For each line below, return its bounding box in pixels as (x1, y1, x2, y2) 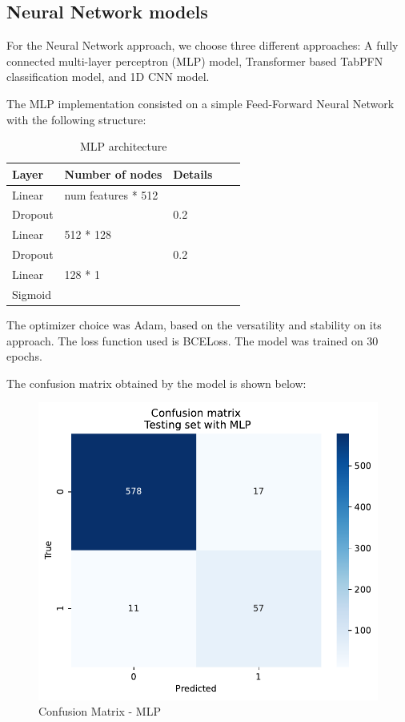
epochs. (6, 348, 42, 365)
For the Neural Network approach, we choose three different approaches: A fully (6, 37, 399, 54)
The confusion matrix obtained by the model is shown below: (6, 374, 307, 391)
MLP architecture (79, 138, 167, 155)
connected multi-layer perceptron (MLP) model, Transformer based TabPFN (6, 52, 383, 69)
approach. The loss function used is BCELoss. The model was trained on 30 (6, 332, 379, 349)
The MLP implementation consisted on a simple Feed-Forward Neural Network (6, 95, 395, 111)
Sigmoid (12, 285, 52, 302)
